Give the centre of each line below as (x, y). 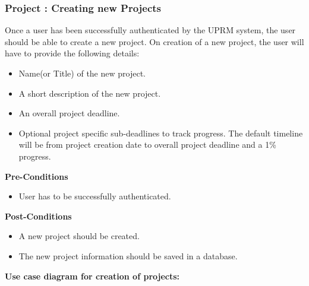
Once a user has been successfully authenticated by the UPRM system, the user (150, 30)
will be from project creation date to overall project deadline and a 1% (147, 144)
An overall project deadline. (69, 113)
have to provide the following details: (72, 53)
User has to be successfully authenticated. (95, 196)
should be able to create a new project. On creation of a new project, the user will (154, 41)
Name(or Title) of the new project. (82, 73)
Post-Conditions (38, 216)
